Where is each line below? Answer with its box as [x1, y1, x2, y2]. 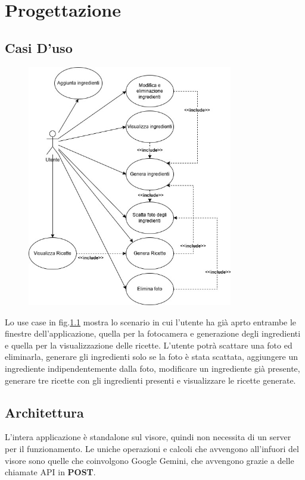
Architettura [5, 403, 84, 421]
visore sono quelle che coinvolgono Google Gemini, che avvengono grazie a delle [5, 454, 294, 466]
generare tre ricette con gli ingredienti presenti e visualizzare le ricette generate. [5, 374, 296, 386]
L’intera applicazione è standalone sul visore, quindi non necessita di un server [5, 431, 291, 443]
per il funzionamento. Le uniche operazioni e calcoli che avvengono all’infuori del [5, 443, 299, 455]
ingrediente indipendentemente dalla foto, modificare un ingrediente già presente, [5, 362, 300, 375]
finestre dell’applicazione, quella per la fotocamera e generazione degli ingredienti [5, 327, 301, 340]
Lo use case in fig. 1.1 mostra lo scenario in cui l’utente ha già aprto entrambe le [5, 315, 297, 328]
